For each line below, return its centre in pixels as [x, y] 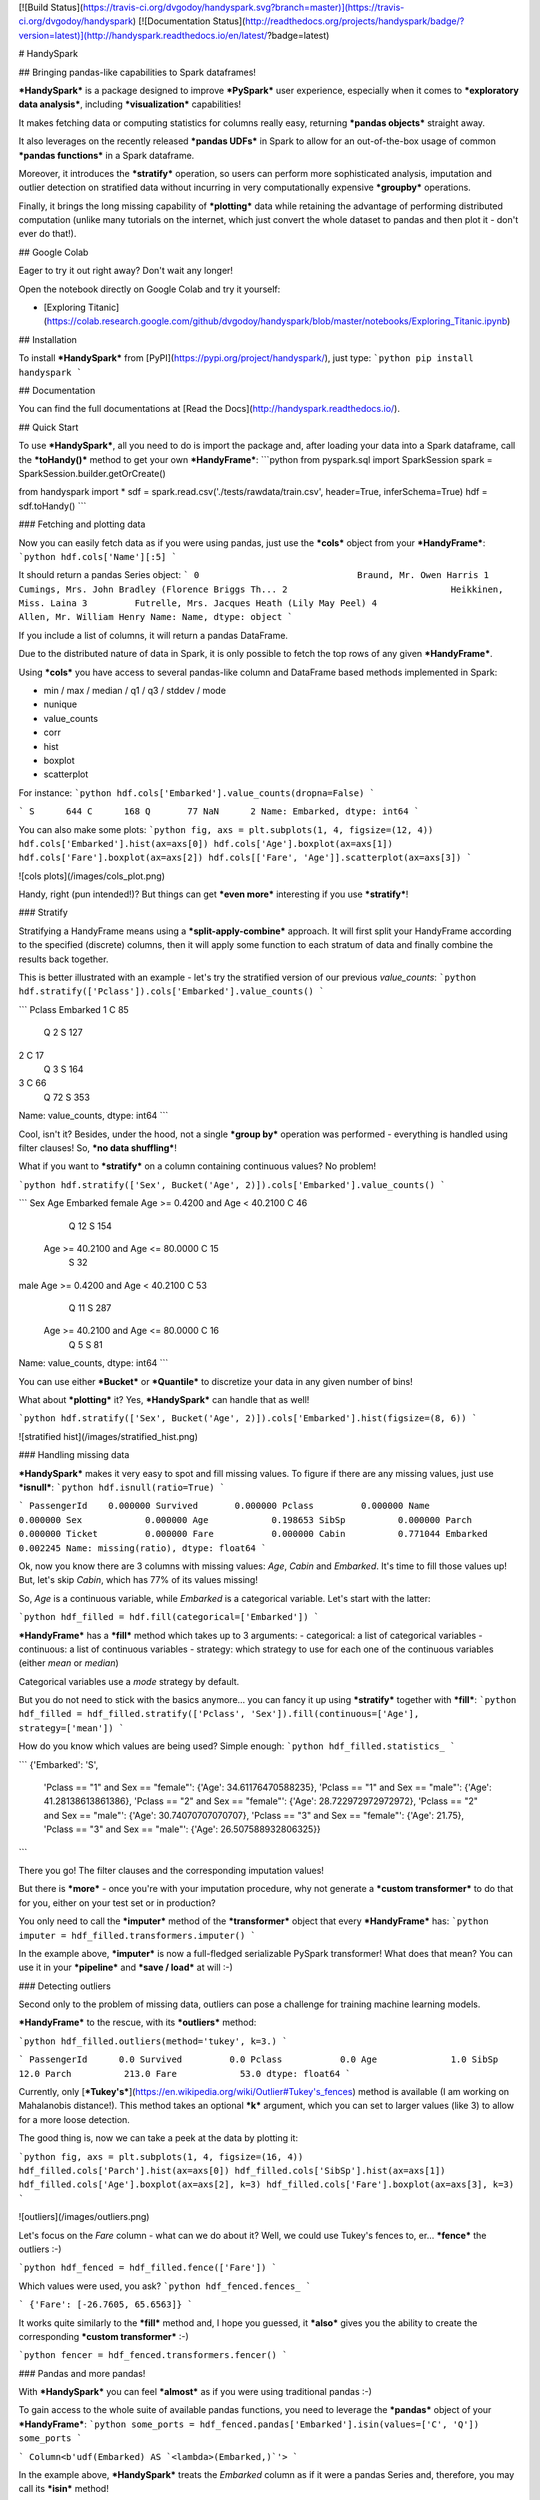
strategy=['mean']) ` [71, 1728]
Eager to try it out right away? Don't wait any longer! [126, 271]
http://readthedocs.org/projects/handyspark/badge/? [355, 21]
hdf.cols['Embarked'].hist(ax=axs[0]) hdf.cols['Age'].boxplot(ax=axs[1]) [206, 843]
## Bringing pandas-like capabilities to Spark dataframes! [137, 72]
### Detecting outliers [65, 1986]
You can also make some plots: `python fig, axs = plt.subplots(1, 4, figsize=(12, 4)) [226, 829]
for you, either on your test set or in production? [117, 1902]
